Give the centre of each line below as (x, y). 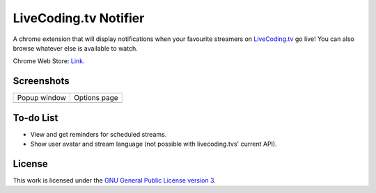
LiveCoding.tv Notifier (79, 18)
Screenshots (41, 81)
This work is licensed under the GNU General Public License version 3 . (114, 181)
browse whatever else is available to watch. (76, 48)
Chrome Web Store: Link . (49, 61)
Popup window (41, 98)
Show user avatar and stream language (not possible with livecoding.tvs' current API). (154, 144)
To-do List (36, 118)
